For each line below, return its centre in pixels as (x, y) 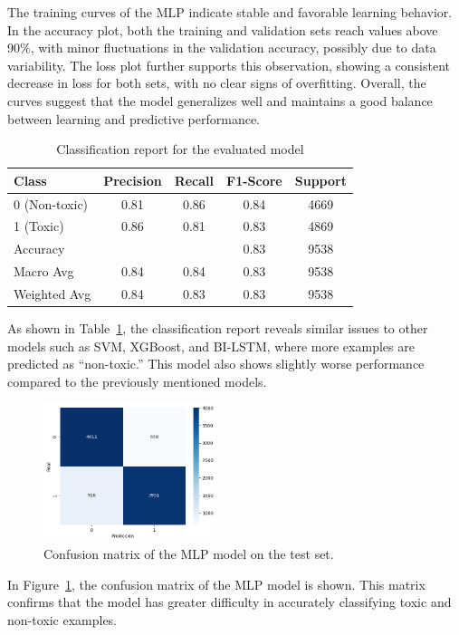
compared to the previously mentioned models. (137, 381)
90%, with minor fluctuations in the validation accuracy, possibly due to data (222, 48)
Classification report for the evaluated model (180, 149)
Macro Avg (44, 271)
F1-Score (254, 180)
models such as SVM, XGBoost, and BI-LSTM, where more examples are (211, 346)
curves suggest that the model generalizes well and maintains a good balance (220, 100)
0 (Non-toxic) (51, 203)
